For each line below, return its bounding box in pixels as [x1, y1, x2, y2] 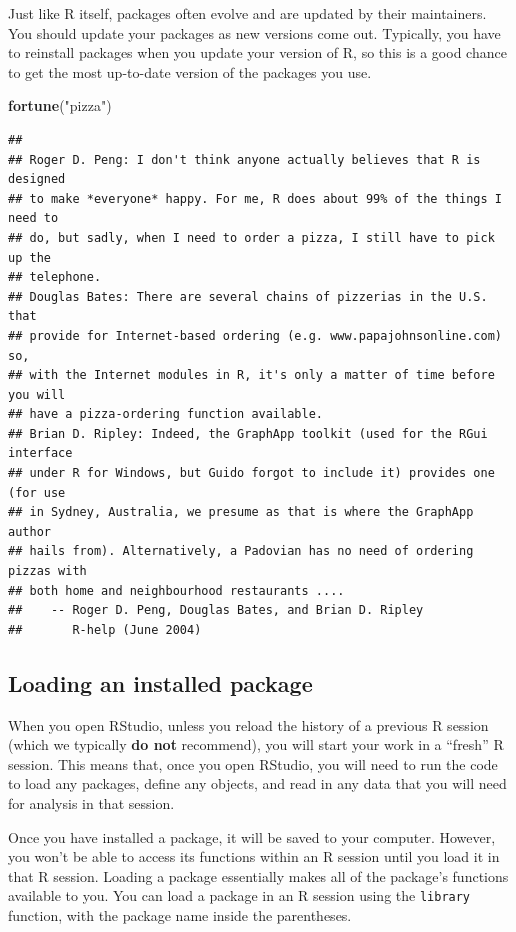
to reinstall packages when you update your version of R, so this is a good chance [8, 42, 507, 63]
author [8, 524, 51, 539]
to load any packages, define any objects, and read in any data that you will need [8, 773, 507, 794]
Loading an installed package [8, 667, 313, 698]
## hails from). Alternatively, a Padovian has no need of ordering [8, 544, 474, 559]
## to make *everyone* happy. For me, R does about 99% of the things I [8, 191, 502, 206]
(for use [8, 485, 66, 500]
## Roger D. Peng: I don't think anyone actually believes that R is [8, 152, 481, 167]
